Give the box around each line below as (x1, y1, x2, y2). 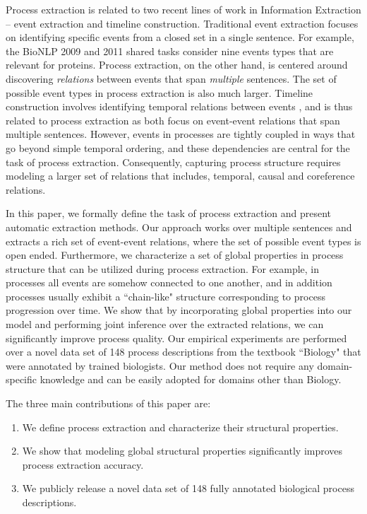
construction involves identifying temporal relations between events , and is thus (6, 99, 353, 114)
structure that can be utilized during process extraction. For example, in (6, 261, 320, 276)
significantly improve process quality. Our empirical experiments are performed (6, 330, 347, 345)
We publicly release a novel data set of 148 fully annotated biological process (22, 481, 354, 496)
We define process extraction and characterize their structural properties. (22, 419, 339, 434)
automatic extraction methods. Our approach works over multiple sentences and (6, 219, 352, 234)
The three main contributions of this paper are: (6, 396, 211, 411)
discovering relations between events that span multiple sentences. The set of (6, 71, 337, 86)
